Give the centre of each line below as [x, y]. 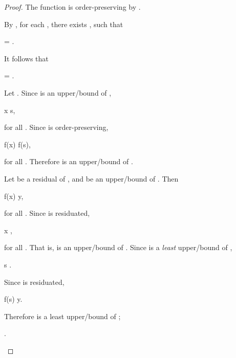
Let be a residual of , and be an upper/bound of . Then [91, 178]
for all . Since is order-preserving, [56, 127]
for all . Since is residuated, [47, 213]
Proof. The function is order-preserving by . [72, 7]
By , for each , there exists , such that [64, 24]
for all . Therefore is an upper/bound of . [69, 161]
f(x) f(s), [17, 144]
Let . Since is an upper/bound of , [58, 92]
